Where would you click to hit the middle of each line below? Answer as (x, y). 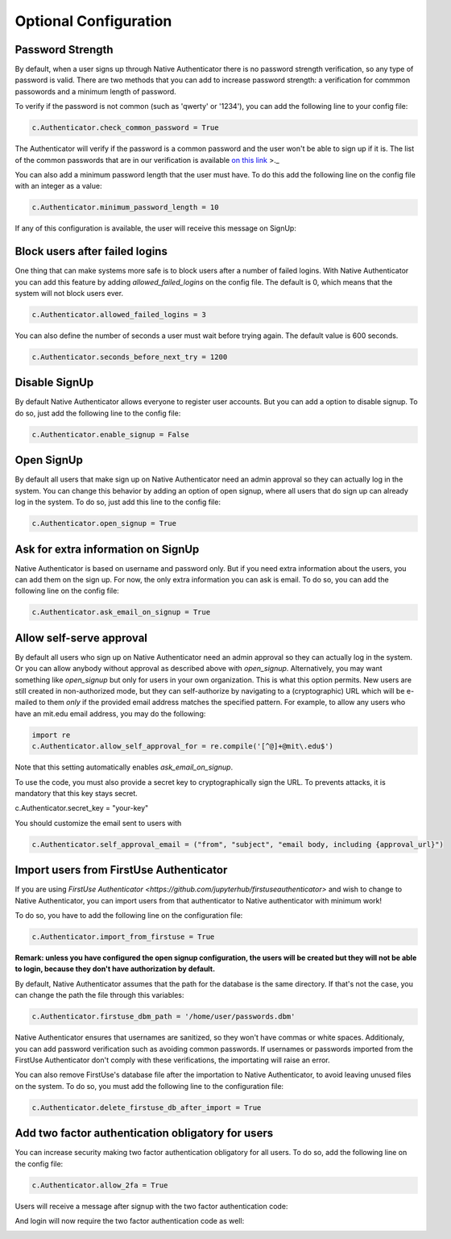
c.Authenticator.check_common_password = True (125, 128)
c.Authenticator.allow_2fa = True (100, 1185)
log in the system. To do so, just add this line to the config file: (118, 502)
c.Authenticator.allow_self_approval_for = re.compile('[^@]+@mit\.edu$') (183, 747)
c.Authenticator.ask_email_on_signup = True (121, 612)
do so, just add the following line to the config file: (98, 413)
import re (51, 735)
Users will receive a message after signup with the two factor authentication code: (151, 1206)
